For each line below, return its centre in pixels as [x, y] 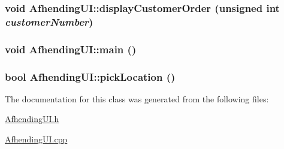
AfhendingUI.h [32, 119]
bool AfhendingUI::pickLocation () [90, 76]
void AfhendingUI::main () [71, 49]
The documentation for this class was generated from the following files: [137, 98]
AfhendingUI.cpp [36, 139]
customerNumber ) [49, 21]
